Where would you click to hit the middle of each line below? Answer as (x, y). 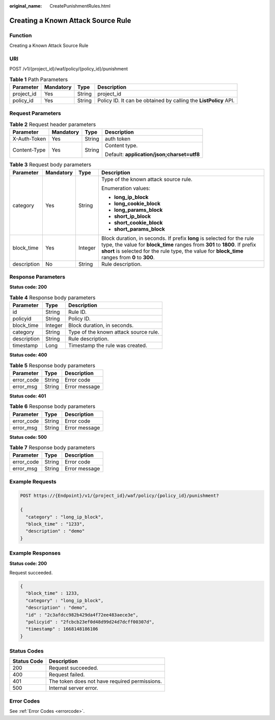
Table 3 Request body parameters (50, 165)
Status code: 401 (28, 396)
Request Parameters (35, 113)
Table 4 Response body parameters (52, 297)
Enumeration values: (126, 188)
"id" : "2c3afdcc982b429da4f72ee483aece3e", (82, 615)
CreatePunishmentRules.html (80, 6)
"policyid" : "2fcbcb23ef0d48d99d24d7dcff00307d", (90, 622)
